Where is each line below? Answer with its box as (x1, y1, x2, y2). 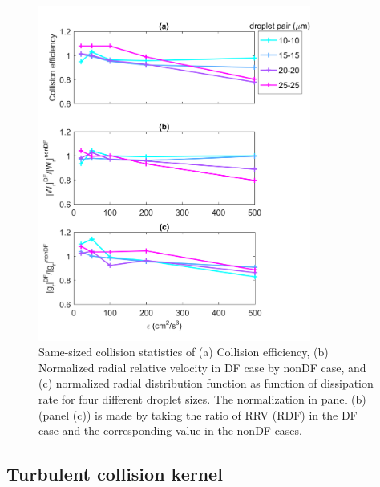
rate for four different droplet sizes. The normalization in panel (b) (38, 390, 366, 407)
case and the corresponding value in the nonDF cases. (38, 422, 302, 439)
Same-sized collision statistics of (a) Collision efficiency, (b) (38, 343, 329, 360)
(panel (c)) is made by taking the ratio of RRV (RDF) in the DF (38, 406, 358, 423)
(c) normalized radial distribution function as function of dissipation (38, 375, 374, 392)
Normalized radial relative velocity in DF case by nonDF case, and (38, 359, 366, 375)
